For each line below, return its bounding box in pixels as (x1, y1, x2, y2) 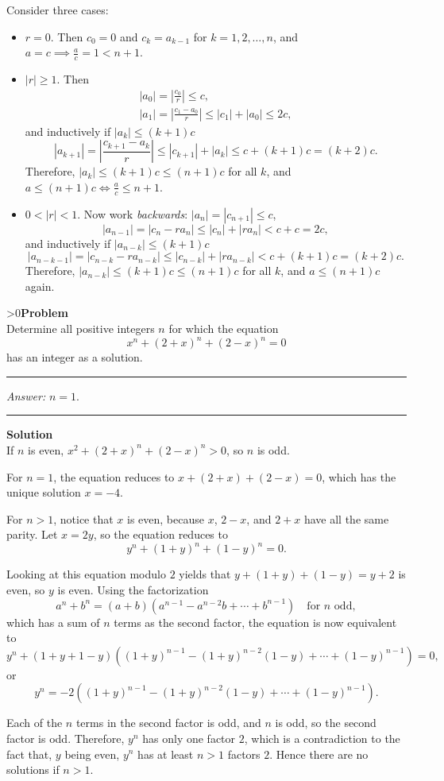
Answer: (6, 387, 46, 404)
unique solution (6, 484, 81, 501)
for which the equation (168, 320, 279, 337)
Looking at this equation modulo (6, 566, 166, 582)
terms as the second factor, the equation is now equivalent (114, 613, 397, 630)
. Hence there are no (269, 745, 369, 762)
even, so (6, 582, 45, 597)
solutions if (6, 761, 60, 778)
